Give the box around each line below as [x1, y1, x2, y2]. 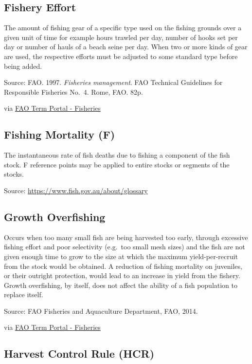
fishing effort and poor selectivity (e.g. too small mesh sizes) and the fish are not [4, 242, 245, 252]
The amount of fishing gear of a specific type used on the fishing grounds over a [4, 22, 242, 33]
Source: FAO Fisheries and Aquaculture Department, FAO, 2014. [4, 305, 198, 316]
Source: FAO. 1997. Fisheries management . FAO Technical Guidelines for [4, 77, 223, 87]
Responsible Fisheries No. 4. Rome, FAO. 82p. [4, 86, 143, 97]
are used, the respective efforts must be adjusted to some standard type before [4, 51, 238, 61]
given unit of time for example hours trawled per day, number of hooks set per [4, 32, 238, 42]
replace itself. [4, 289, 43, 300]
